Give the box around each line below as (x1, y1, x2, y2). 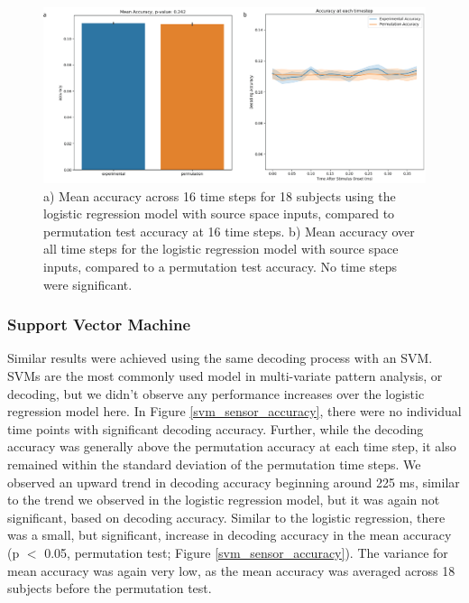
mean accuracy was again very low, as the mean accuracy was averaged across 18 (7, 561, 455, 580)
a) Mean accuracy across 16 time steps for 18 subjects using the (43, 186, 396, 205)
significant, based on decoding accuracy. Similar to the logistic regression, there (7, 507, 446, 526)
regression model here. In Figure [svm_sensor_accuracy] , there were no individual (7, 402, 462, 421)
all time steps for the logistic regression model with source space (43, 239, 399, 258)
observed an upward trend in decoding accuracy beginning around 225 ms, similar (7, 472, 460, 491)
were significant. (43, 274, 133, 293)
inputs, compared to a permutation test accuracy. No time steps (43, 256, 398, 275)
